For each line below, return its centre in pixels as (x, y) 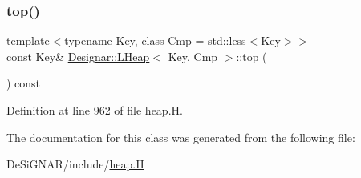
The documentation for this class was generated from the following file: (181, 137)
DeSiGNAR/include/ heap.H (75, 164)
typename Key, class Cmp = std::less (155, 40)
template (28, 40)
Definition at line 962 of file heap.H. (95, 110)
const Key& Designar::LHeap (78, 56)
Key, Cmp (193, 56)
